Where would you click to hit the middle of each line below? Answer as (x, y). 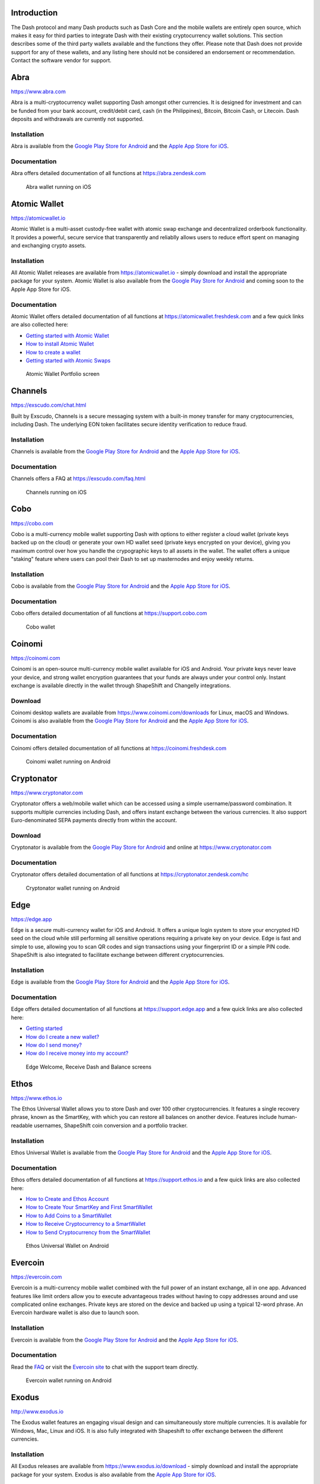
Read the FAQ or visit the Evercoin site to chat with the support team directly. (105, 1367)
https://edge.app (32, 919)
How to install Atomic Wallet (60, 344)
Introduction (34, 13)
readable (22, 1125)
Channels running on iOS (56, 492)
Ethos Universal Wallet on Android (67, 1245)
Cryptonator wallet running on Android (73, 888)
